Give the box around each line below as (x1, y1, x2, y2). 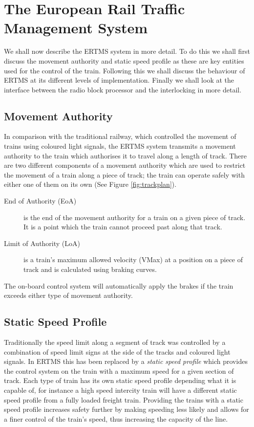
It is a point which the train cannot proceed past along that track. (23, 222, 222, 232)
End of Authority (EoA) (4, 196, 77, 206)
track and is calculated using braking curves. (23, 264, 157, 274)
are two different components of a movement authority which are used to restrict (4, 160, 246, 170)
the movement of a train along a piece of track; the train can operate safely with (4, 169, 245, 180)
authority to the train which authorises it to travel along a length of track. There (4, 150, 247, 160)
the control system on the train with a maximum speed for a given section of (4, 365, 234, 376)
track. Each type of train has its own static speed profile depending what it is (4, 375, 236, 385)
